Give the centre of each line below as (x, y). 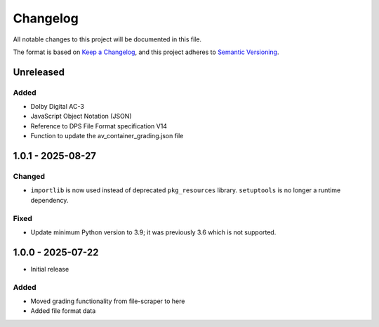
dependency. (49, 200)
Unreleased (39, 72)
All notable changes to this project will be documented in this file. (107, 39)
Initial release (50, 269)
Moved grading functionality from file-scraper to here (108, 301)
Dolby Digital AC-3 (57, 107)
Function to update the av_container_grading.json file (107, 136)
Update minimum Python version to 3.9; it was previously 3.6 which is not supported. (153, 232)
